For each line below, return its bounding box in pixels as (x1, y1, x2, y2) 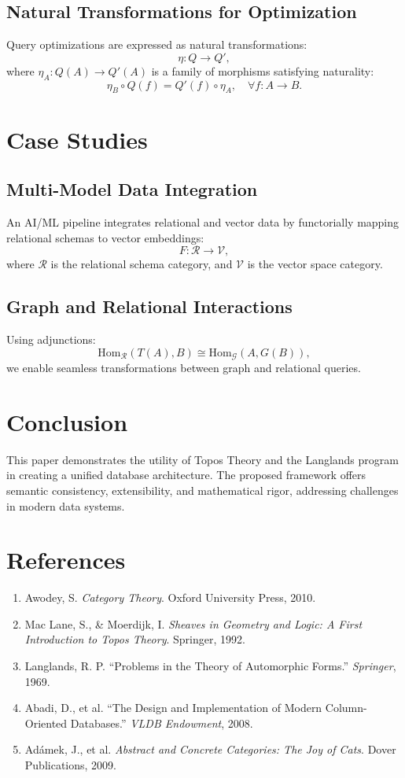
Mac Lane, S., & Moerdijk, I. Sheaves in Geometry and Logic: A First (24, 615, 363, 632)
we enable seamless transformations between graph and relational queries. (6, 360, 361, 375)
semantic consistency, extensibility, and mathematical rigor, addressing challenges (6, 481, 399, 498)
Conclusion (6, 405, 128, 437)
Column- (325, 699, 367, 716)
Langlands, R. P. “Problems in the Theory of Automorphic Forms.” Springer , (24, 658, 396, 673)
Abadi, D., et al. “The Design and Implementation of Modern (24, 699, 322, 716)
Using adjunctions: (6, 330, 96, 347)
